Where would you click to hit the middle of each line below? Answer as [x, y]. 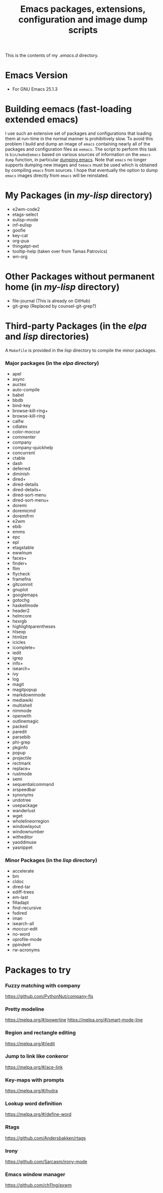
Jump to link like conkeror [37, 1056]
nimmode [22, 711]
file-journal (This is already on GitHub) [51, 301]
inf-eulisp [22, 225]
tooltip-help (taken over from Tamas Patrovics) [60, 251]
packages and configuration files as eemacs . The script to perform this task [81, 149]
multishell [22, 705]
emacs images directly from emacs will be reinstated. [57, 176]
